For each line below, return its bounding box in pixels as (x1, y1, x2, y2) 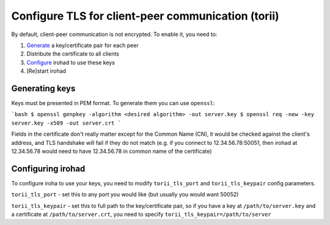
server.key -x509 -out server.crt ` (11, 119, 122, 127)
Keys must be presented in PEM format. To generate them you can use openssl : (11, 100, 215, 107)
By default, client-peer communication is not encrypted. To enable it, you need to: (11, 31, 218, 38)
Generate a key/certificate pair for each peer (26, 42, 139, 49)
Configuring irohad (11, 163, 86, 174)
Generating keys (11, 83, 76, 94)
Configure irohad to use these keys (26, 59, 116, 66)
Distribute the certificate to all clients (26, 50, 119, 57)
